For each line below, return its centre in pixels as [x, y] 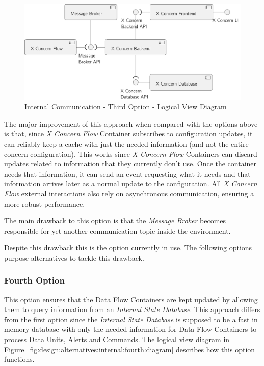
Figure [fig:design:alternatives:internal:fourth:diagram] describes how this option [130, 349]
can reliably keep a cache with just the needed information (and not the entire [126, 143]
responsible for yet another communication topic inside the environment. [117, 230]
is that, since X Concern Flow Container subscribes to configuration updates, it [128, 134]
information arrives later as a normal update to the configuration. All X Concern [131, 184]
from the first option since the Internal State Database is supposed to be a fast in [131, 319]
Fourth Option [34, 280]
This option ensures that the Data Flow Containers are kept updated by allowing [131, 299]
